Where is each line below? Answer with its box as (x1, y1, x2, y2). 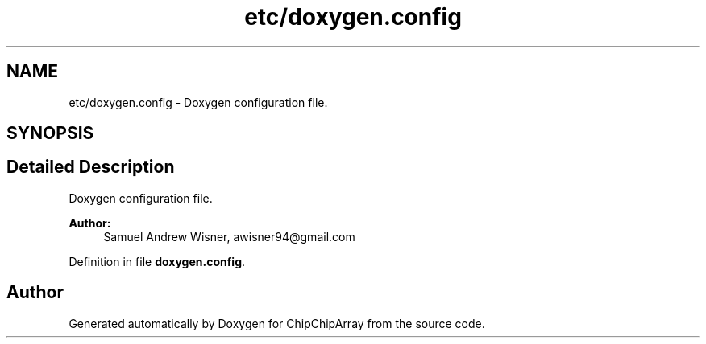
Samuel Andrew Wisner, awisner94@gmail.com (103, 229, 355, 244)
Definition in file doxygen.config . (69, 254, 246, 268)
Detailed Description (6, 157, 175, 178)
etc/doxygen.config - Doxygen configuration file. (69, 95, 328, 109)
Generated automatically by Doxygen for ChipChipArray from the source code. (69, 316, 485, 330)
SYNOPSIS (6, 123, 94, 144)
